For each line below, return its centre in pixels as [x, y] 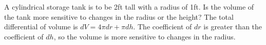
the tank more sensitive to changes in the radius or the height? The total [119, 16]
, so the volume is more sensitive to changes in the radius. [145, 36]
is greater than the [233, 27]
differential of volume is [41, 27]
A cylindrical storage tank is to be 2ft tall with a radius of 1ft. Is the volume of [129, 7]
